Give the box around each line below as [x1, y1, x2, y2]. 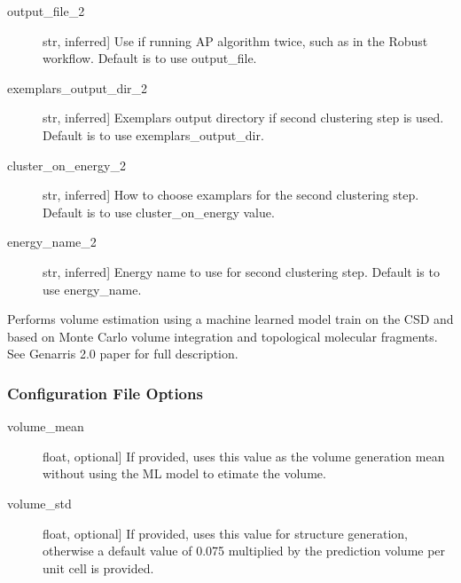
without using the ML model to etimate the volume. [43, 464, 326, 483]
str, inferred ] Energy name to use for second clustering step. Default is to [43, 262, 440, 280]
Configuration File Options [7, 382, 203, 404]
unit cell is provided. [43, 558, 154, 577]
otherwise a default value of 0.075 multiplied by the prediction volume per [43, 541, 446, 560]
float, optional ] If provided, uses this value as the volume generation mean [43, 446, 445, 465]
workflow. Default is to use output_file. [43, 49, 257, 67]
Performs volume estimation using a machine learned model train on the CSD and [7, 310, 454, 328]
